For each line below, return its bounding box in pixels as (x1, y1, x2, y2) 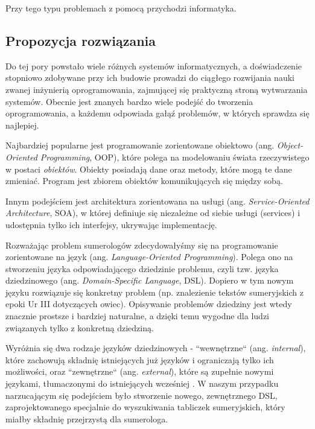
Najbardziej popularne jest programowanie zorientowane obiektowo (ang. (5, 139, 275, 151)
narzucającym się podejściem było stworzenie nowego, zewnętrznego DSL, (5, 389, 278, 401)
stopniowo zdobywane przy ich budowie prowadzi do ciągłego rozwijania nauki (5, 71, 294, 84)
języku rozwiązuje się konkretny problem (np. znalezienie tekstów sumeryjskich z (5, 285, 304, 298)
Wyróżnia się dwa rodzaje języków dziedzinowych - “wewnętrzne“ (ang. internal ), (5, 342, 306, 354)
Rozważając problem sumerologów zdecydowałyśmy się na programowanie (5, 238, 278, 251)
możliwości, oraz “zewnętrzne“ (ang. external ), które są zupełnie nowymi (5, 365, 274, 378)
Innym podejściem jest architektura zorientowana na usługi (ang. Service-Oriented (5, 194, 310, 207)
